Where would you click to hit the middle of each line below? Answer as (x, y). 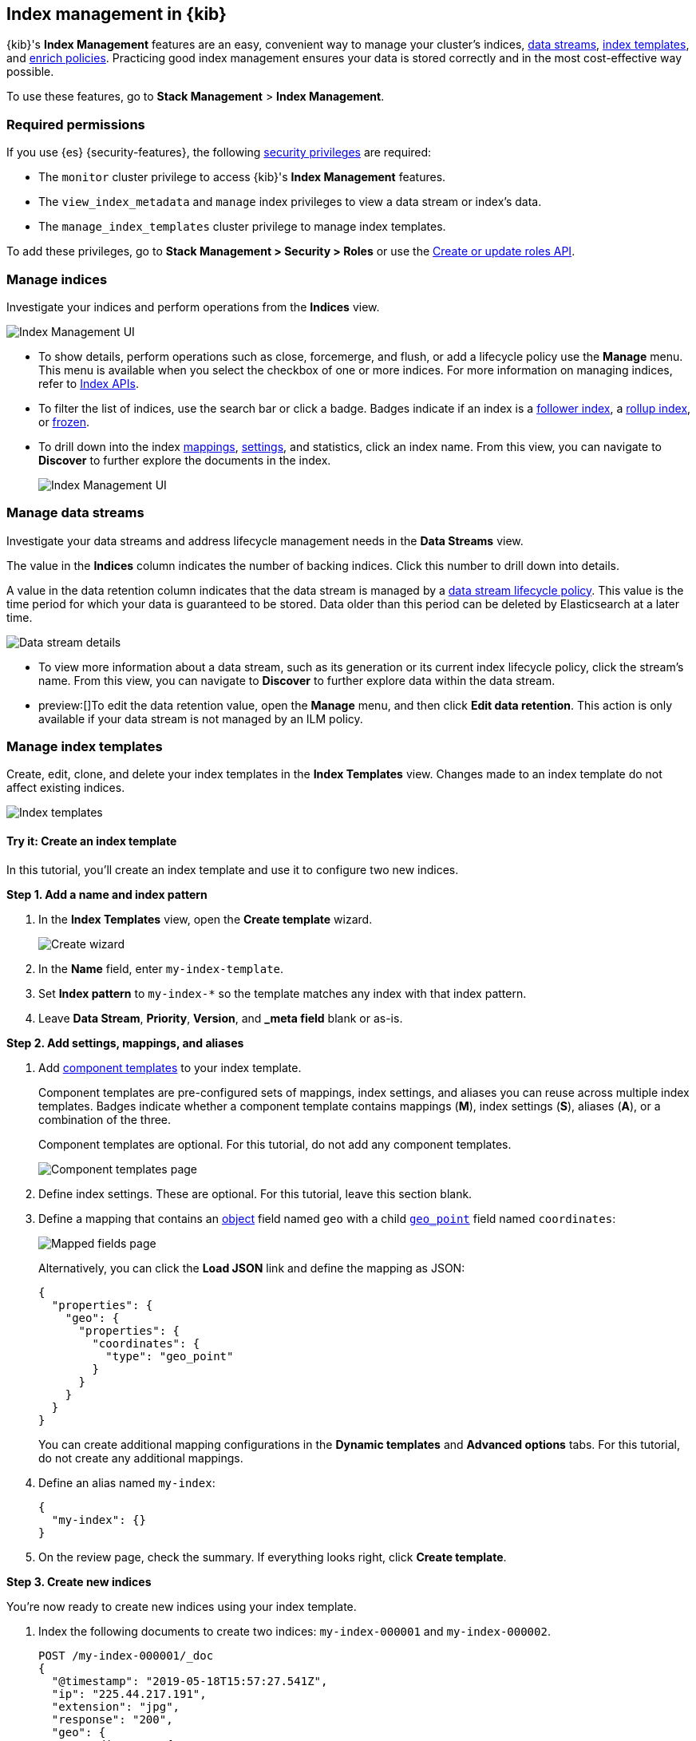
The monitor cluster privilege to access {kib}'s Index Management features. (242, 177)
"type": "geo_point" (170, 1356)
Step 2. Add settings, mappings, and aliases (125, 1043)
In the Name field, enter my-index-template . (161, 968)
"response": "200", (112, 1719)
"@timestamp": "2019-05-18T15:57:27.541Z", (190, 1681)
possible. (30, 72)
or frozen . (64, 421)
